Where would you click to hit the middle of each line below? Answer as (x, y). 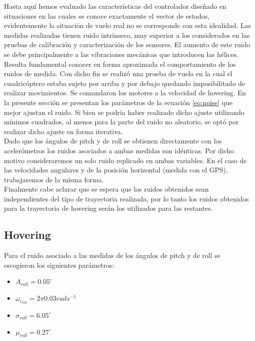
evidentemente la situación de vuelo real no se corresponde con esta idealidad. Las (127, 25)
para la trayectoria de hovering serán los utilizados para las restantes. (108, 208)
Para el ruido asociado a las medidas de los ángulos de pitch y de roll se (112, 255)
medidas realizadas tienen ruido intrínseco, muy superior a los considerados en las (127, 35)
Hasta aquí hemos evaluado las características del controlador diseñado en (115, 6)
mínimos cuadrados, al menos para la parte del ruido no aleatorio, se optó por (121, 122)
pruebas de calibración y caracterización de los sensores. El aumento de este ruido (127, 44)
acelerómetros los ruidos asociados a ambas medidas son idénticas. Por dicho (119, 150)
